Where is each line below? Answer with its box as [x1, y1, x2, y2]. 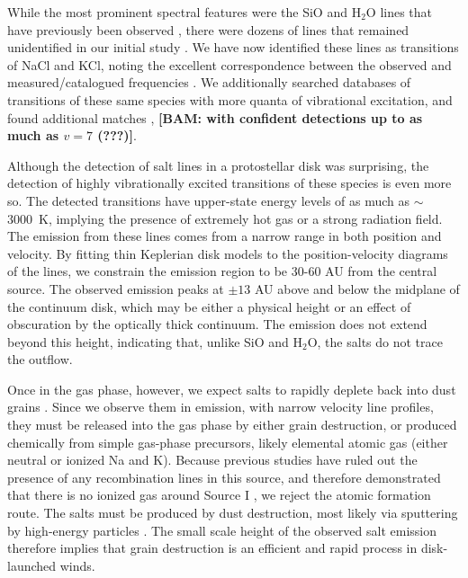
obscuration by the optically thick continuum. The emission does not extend [7, 315, 427, 333]
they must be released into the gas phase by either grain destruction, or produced [7, 415, 457, 434]
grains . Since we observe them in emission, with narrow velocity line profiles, [7, 397, 434, 416]
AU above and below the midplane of [254, 279, 460, 298]
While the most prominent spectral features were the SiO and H [7, 3, 362, 21]
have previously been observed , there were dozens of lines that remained [7, 20, 409, 39]
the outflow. [7, 350, 73, 369]
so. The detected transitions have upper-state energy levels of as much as [7, 191, 410, 209]
